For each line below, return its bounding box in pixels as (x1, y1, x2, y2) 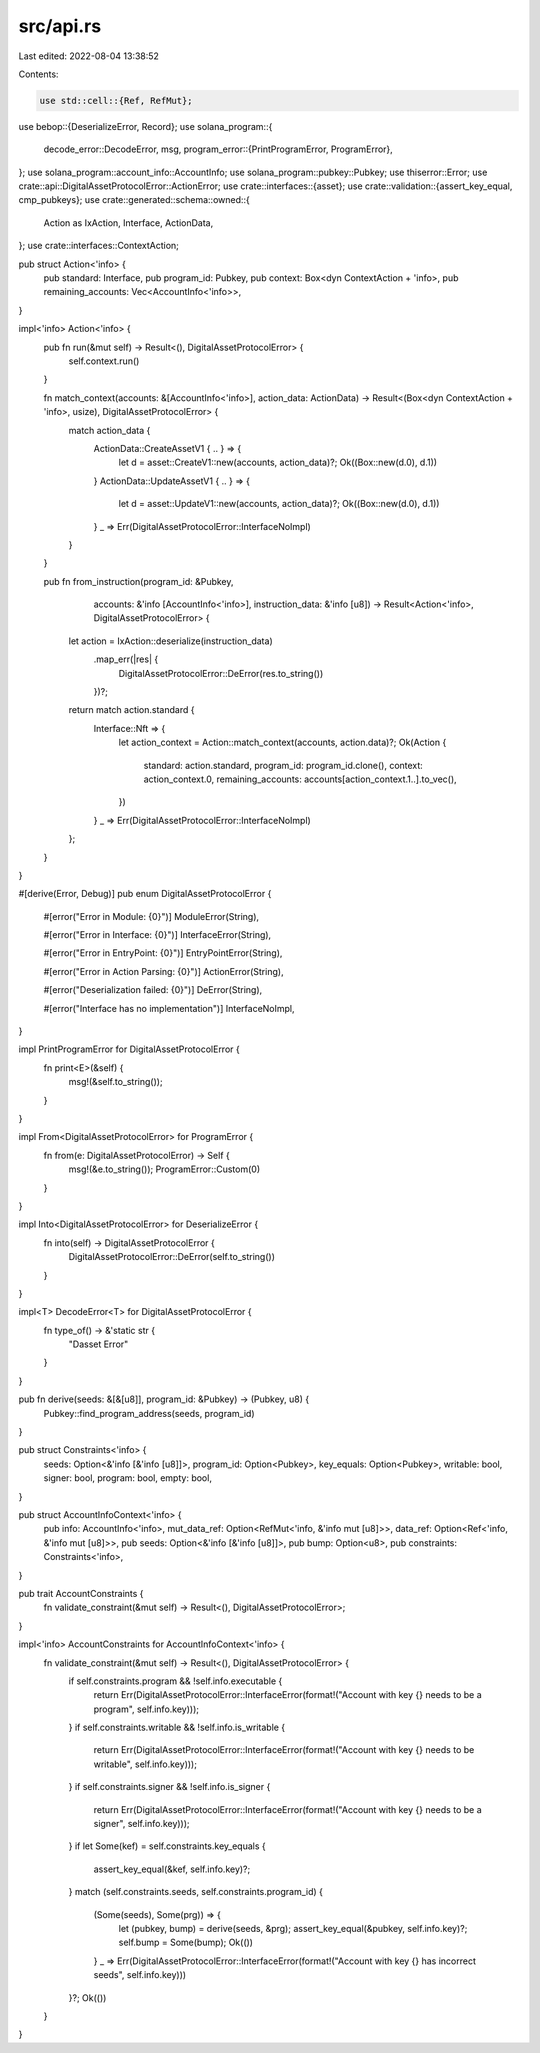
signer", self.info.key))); (93, 1818, 190, 1830)
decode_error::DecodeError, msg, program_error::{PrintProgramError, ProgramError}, (43, 143, 394, 155)
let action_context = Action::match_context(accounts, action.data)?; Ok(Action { (118, 736, 447, 749)
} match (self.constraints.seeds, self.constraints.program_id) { (68, 1886, 324, 1898)
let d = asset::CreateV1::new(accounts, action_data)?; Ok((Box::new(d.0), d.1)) (118, 456, 438, 469)
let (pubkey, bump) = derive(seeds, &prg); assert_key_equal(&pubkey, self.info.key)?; (118, 1922, 468, 1934)
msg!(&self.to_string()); (68, 1076, 164, 1088)
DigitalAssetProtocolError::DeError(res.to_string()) (118, 667, 324, 679)
